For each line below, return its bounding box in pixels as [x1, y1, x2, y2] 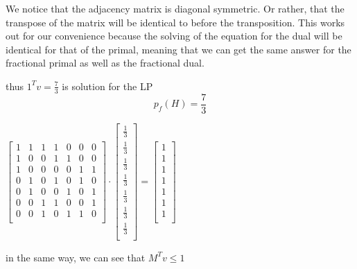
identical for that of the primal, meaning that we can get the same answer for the [6, 42, 351, 56]
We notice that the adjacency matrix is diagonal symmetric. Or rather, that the [6, 1, 345, 15]
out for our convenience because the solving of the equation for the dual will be [6, 28, 342, 43]
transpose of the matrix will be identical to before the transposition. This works [6, 15, 345, 29]
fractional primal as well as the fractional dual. [6, 55, 204, 70]
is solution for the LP [62, 78, 153, 93]
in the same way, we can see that [6, 250, 146, 264]
